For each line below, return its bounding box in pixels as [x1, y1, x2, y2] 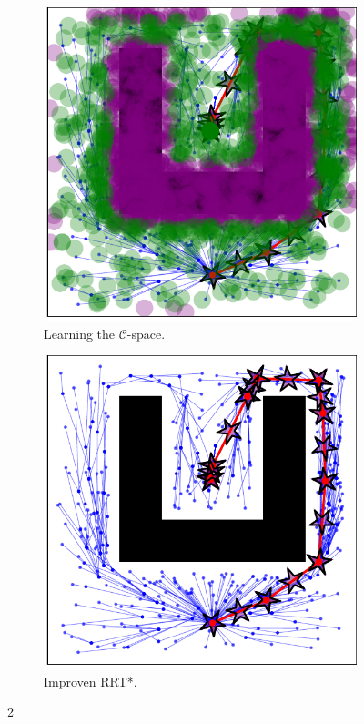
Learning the [44, 323, 116, 342]
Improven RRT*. [44, 671, 137, 690]
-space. [126, 323, 166, 342]
